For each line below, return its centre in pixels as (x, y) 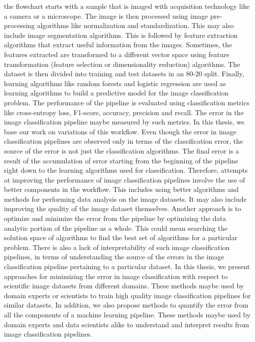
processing (19, 25)
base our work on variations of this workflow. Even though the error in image (120, 131)
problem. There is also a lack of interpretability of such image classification (117, 247)
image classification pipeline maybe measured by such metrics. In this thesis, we (124, 122)
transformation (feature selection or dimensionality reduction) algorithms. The (122, 64)
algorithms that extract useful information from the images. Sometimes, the (118, 45)
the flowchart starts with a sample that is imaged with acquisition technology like (127, 6)
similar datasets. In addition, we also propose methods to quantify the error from (126, 305)
